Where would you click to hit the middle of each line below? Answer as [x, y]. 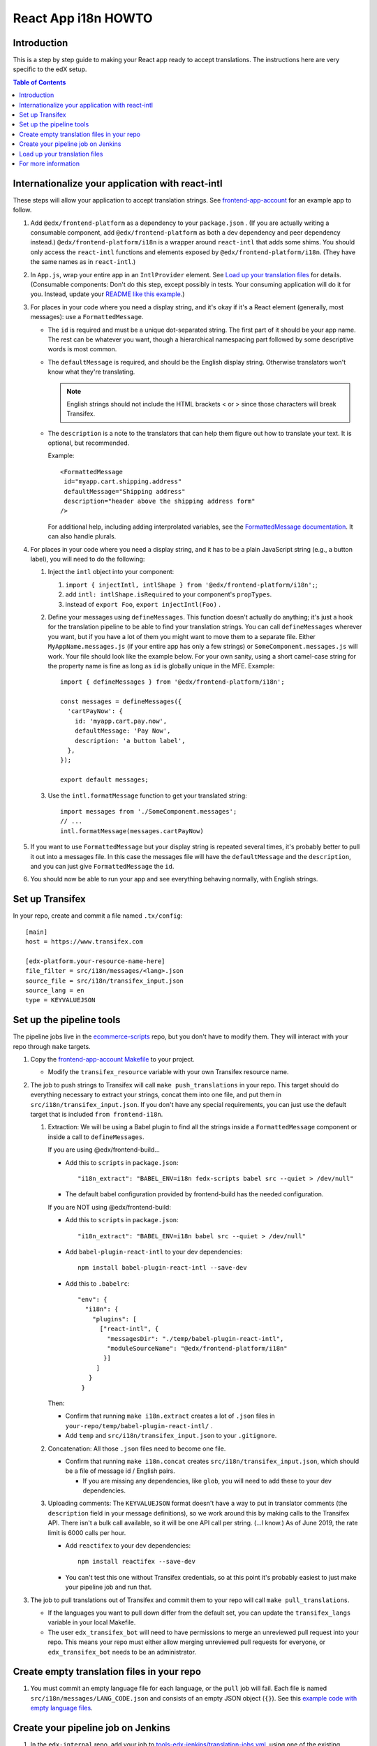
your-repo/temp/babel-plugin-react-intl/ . [139, 1425]
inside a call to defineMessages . [96, 1137]
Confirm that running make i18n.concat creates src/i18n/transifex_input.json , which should [212, 1461]
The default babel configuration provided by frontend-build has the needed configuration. [194, 1194]
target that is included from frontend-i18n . [97, 1114]
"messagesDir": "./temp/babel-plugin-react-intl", [195, 1338]
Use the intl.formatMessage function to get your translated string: [147, 795]
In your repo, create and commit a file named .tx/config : [98, 916]
